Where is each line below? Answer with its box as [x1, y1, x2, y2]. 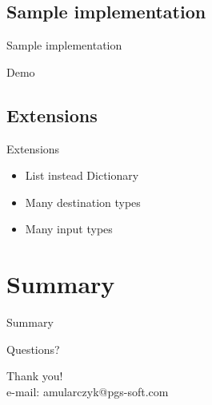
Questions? [6, 340, 60, 357]
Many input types [25, 220, 113, 237]
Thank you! [6, 367, 63, 384]
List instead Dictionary [25, 167, 139, 184]
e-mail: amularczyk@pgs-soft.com [6, 383, 169, 399]
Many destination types [25, 193, 141, 210]
